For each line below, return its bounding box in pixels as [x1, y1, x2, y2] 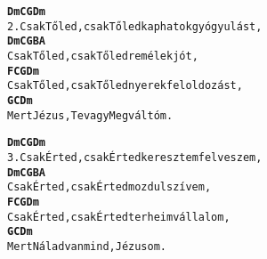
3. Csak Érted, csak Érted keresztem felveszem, [7, 150, 263, 164]
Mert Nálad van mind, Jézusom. [7, 239, 166, 253]
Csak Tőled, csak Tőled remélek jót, [7, 49, 198, 62]
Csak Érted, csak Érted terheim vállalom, [7, 210, 231, 223]
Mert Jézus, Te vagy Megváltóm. [7, 109, 174, 122]
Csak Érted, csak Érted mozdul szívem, [7, 181, 212, 194]
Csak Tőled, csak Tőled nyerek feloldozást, [7, 79, 243, 93]
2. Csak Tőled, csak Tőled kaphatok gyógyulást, [7, 20, 263, 33]
